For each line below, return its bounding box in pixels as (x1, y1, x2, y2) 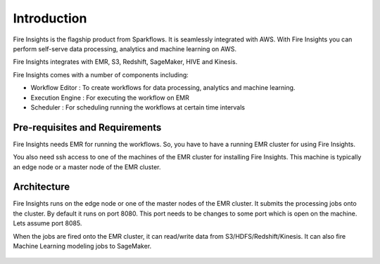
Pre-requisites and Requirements (13, 121, 162, 133)
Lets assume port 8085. (13, 219, 82, 227)
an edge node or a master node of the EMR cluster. (13, 162, 161, 171)
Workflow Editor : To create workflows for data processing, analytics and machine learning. (30, 84, 296, 92)
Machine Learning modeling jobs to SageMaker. (13, 242, 152, 251)
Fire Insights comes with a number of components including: (13, 70, 189, 79)
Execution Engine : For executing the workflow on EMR (30, 93, 189, 102)
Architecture (13, 181, 70, 193)
